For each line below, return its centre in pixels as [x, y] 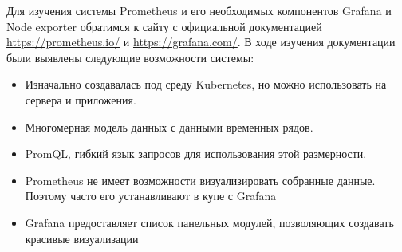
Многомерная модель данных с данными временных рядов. [169, 126]
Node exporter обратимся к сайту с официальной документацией [164, 26]
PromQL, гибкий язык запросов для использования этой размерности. [196, 154]
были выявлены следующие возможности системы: [130, 57]
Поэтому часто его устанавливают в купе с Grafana [151, 196]
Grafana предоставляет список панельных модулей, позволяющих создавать [209, 222]
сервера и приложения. [81, 99]
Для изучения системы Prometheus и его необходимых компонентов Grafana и [199, 10]
